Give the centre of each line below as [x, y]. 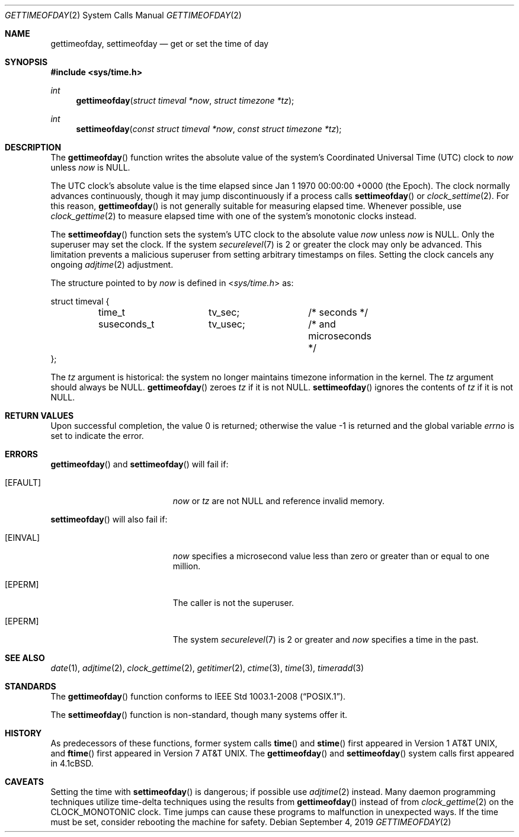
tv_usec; [227, 324]
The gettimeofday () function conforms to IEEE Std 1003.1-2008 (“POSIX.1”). [198, 696]
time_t [111, 312]
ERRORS [22, 454]
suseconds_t [126, 324]
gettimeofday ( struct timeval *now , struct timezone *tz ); [185, 100]
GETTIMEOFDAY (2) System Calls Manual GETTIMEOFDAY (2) [123, 15]
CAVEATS [24, 782]
